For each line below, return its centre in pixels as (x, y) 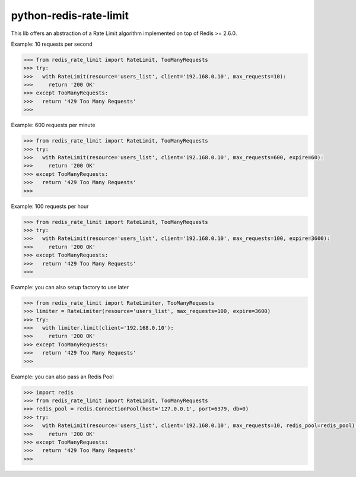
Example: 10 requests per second (52, 44)
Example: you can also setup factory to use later (70, 287)
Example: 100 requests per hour (50, 206)
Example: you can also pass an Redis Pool (62, 377)
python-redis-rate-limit (70, 15)
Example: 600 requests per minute (53, 125)
